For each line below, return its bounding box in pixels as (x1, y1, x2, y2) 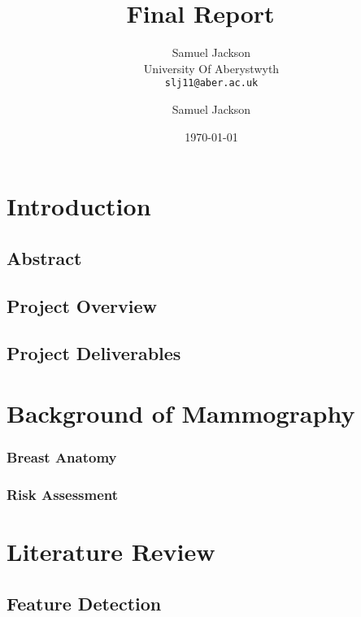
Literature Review (7, 534, 215, 567)
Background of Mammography (7, 396, 355, 429)
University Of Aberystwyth (143, 59, 280, 76)
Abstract (7, 245, 82, 270)
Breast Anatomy (7, 446, 117, 467)
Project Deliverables (7, 341, 181, 366)
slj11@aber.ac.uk (164, 77, 259, 89)
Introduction (7, 189, 151, 223)
